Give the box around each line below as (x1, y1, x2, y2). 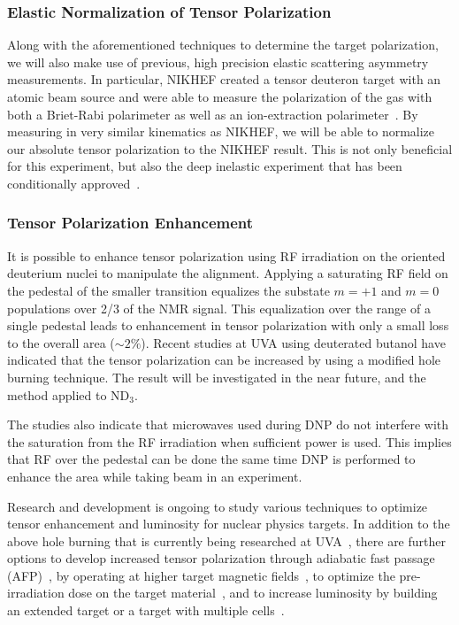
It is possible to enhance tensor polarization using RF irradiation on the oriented (7, 246, 446, 265)
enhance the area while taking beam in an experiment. (7, 467, 302, 485)
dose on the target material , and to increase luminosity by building (68, 583, 438, 602)
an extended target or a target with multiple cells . (7, 601, 285, 620)
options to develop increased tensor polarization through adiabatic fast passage (7, 549, 435, 567)
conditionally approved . (7, 174, 141, 192)
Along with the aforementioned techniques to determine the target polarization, (7, 35, 439, 54)
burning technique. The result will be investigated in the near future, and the (7, 367, 426, 386)
